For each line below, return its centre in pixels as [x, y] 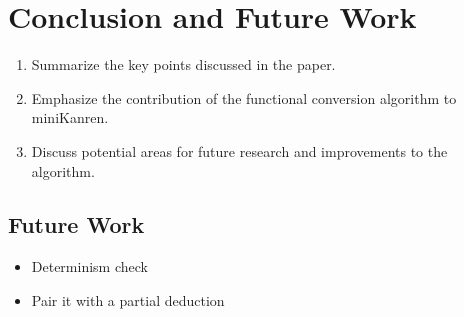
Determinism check [89, 266]
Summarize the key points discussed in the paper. [183, 64]
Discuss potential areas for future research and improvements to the [239, 150]
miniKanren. [70, 117]
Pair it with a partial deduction [128, 299]
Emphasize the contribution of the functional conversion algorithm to [244, 97]
